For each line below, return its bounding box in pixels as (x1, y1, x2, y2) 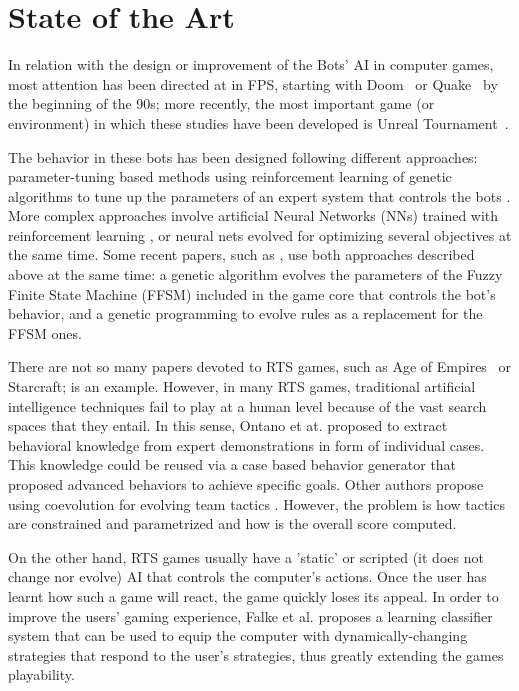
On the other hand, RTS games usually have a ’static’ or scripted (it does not (8, 546, 484, 567)
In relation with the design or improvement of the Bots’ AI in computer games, (8, 54, 494, 75)
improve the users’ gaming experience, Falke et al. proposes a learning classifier (8, 605, 493, 626)
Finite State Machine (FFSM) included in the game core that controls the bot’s (8, 283, 496, 304)
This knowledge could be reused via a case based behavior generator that (8, 454, 457, 475)
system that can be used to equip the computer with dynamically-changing (8, 625, 468, 646)
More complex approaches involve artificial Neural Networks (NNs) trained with (8, 205, 499, 226)
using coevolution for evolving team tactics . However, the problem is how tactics (8, 493, 505, 514)
